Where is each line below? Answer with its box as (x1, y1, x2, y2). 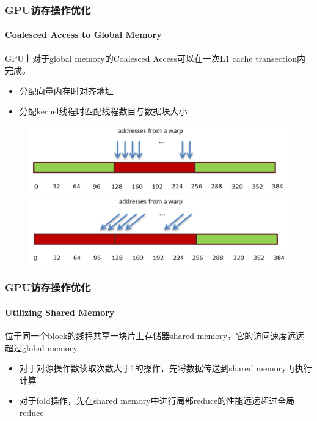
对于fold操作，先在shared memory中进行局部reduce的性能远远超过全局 (19, 394, 295, 407)
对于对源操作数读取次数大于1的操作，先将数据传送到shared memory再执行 (19, 362, 312, 374)
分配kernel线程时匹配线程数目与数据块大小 (19, 105, 188, 117)
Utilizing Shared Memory (5, 305, 115, 318)
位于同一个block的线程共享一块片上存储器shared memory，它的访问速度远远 (5, 329, 305, 341)
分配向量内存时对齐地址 (19, 84, 114, 97)
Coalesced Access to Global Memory (5, 28, 162, 41)
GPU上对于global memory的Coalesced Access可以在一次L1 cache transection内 (5, 51, 305, 64)
